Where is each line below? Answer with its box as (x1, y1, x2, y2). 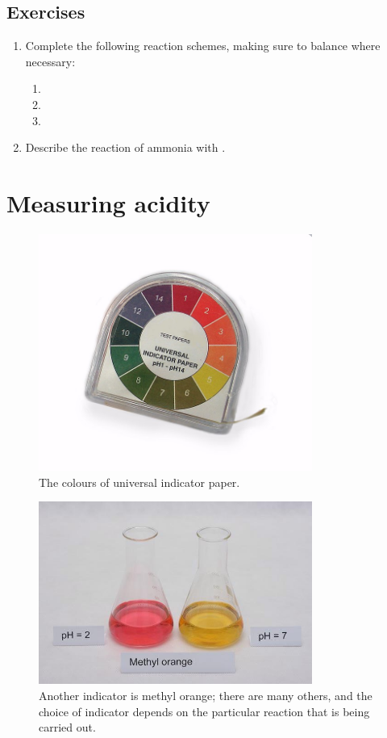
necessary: (25, 52, 76, 69)
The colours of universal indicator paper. (39, 473, 240, 490)
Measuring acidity (6, 186, 210, 219)
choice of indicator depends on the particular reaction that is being (39, 702, 370, 719)
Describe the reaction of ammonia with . (25, 139, 226, 156)
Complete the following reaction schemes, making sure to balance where (25, 37, 381, 54)
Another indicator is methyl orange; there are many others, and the (39, 687, 372, 704)
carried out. (39, 719, 96, 736)
